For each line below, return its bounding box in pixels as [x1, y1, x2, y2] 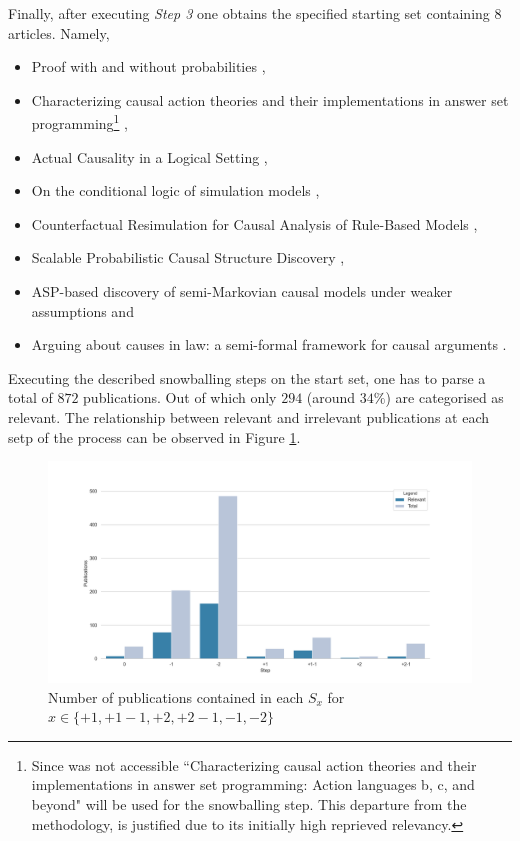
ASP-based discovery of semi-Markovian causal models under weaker [31, 281, 453, 301]
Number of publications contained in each [48, 686, 304, 707]
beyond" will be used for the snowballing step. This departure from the [31, 794, 467, 815]
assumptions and [31, 300, 134, 321]
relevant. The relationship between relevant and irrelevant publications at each [8, 406, 490, 427]
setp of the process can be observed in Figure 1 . [8, 426, 301, 447]
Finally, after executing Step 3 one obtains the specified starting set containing [8, 3, 490, 23]
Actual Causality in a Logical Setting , [31, 146, 268, 167]
